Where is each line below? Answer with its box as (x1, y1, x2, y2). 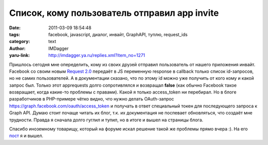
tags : (9, 31, 20, 37)
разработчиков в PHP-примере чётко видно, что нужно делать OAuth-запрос (9, 96, 174, 102)
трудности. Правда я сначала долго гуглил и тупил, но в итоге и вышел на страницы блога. (9, 117, 203, 123)
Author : (9, 45, 26, 51)
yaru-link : (9, 52, 30, 58)
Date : (9, 25, 21, 31)
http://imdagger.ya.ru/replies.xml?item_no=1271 (48, 52, 145, 58)
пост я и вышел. (9, 133, 43, 139)
